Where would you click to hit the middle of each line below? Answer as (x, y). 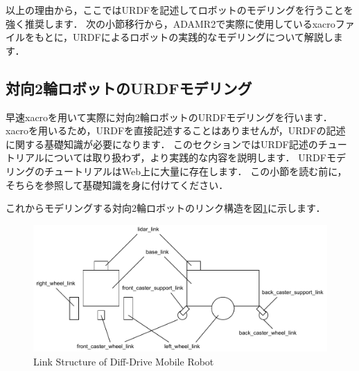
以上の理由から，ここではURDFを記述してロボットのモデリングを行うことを (179, 10)
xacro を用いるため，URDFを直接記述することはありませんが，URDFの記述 (176, 130)
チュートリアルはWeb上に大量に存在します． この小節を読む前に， (195, 171)
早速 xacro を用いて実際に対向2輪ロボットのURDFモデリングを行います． (169, 117)
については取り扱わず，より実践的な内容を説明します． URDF (185, 157)
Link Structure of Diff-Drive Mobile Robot (124, 361)
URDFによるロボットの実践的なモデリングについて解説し (203, 37)
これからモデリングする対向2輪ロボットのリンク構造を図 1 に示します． (166, 208)
